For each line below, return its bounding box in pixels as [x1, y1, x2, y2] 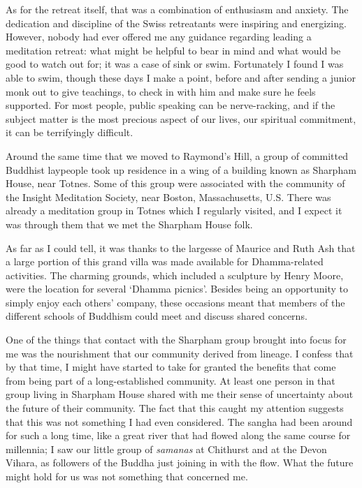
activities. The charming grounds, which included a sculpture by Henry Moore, [6, 267, 344, 282]
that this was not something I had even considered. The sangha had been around [6, 414, 353, 429]
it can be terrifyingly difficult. [6, 125, 133, 140]
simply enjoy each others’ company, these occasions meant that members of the [6, 295, 345, 309]
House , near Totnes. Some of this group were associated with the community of [6, 176, 345, 191]
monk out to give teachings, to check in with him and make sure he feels [6, 84, 316, 98]
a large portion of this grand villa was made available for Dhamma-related [6, 254, 324, 269]
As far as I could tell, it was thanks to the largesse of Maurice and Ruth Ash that [6, 240, 356, 255]
